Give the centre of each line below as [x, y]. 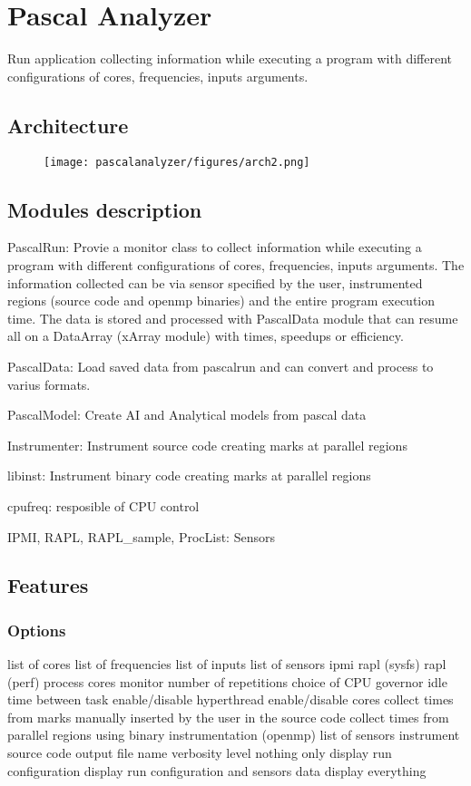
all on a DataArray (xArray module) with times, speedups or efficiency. [206, 336]
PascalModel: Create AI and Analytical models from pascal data [187, 415]
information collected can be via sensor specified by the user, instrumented [215, 282]
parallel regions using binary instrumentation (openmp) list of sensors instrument [234, 735]
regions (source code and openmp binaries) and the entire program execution [221, 301]
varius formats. [49, 384]
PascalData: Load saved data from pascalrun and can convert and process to [221, 366]
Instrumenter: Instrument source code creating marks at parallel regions [207, 445]
